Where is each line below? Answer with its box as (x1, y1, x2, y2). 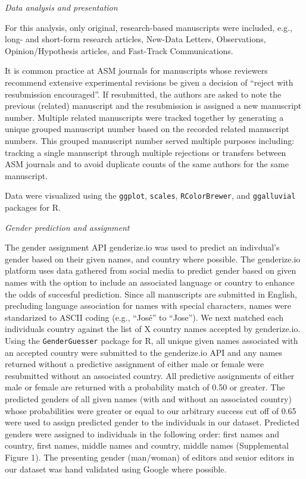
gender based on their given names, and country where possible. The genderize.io (5, 252, 301, 265)
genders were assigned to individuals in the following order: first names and (5, 427, 280, 440)
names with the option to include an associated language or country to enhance (5, 275, 295, 288)
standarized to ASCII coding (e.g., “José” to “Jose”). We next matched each (5, 311, 284, 323)
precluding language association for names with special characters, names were (5, 299, 291, 312)
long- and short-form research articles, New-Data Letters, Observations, (5, 33, 266, 45)
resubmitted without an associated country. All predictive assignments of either (5, 369, 295, 381)
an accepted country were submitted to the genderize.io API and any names (5, 346, 282, 358)
